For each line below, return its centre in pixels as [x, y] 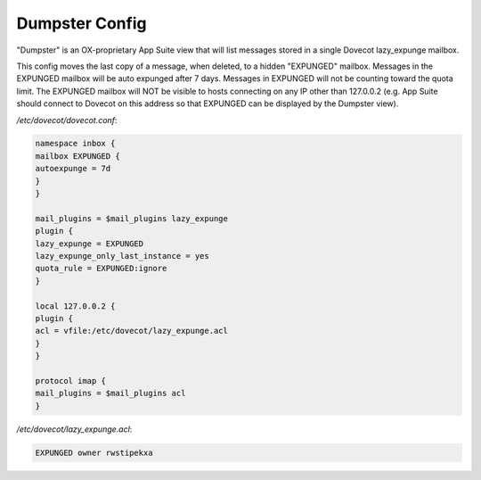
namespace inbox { [75, 144]
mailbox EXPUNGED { [77, 156]
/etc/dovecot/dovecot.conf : [67, 120]
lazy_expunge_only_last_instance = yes [122, 256]
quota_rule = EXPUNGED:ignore [101, 269]
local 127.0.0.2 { [75, 306]
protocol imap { [71, 381]
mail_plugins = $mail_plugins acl [110, 393]
